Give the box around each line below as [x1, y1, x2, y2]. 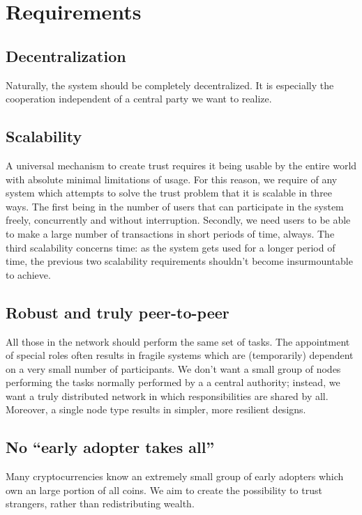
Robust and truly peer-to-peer [6, 301, 229, 323]
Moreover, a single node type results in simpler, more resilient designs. [6, 402, 306, 417]
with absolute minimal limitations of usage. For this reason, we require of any [6, 171, 338, 186]
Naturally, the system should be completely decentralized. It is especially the [6, 77, 334, 92]
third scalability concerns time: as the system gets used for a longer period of [6, 240, 335, 254]
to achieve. [6, 267, 51, 282]
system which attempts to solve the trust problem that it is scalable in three [6, 185, 333, 200]
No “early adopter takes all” [6, 436, 215, 458]
